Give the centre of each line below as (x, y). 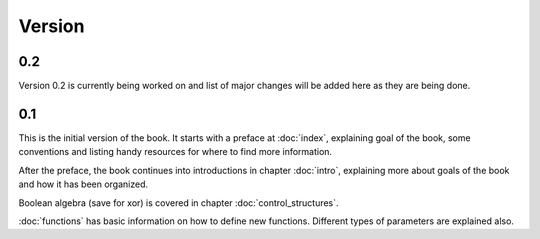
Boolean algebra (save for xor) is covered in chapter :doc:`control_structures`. (178, 202)
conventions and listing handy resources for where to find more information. (175, 152)
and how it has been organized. (83, 184)
